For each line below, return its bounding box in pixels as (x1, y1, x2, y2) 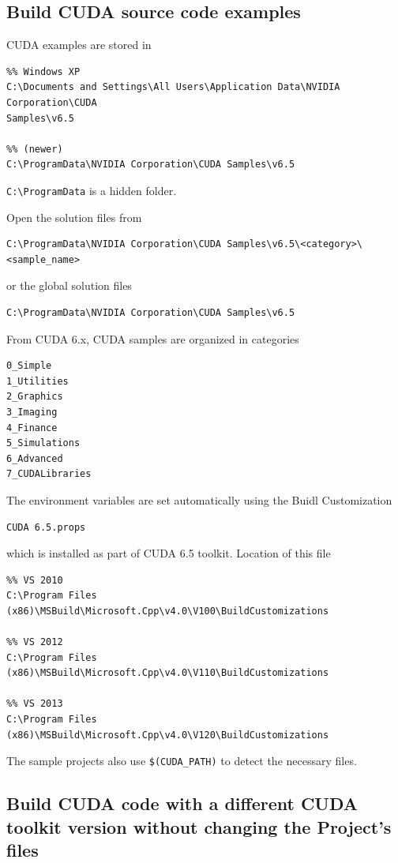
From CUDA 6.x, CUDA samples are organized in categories (6, 330, 299, 347)
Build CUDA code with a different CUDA (6, 791, 359, 816)
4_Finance (6, 422, 58, 433)
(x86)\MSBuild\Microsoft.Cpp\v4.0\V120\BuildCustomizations (6, 729, 329, 741)
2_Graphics (6, 391, 63, 403)
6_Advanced (6, 452, 63, 464)
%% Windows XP (6, 66, 81, 77)
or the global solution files (6, 277, 132, 294)
